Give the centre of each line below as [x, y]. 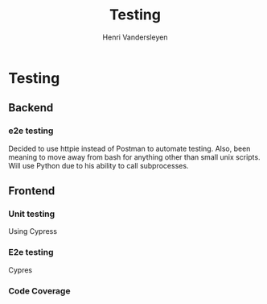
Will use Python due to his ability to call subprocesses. [99, 165]
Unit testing [32, 214]
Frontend [32, 191]
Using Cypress [33, 231]
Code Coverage [39, 290]
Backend [31, 108]
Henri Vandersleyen [135, 37]
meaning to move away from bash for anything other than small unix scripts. [134, 157]
